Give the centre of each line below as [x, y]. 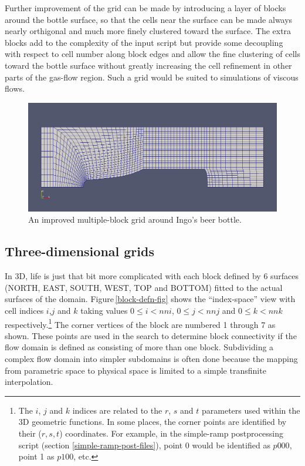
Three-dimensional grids [79, 251]
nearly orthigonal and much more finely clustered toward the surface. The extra [148, 31]
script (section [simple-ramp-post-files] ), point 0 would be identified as [144, 445]
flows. [15, 88]
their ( [30, 433]
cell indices [24, 310]
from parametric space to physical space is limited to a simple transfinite [135, 370]
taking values [104, 310]
